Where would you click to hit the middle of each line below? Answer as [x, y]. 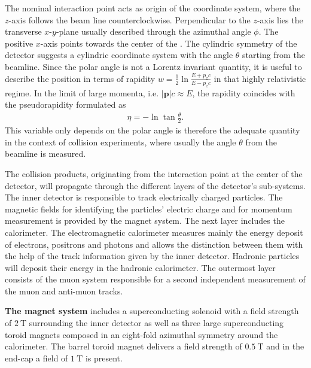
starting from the [274, 55]
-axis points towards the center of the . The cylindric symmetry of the [169, 43]
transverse [23, 31]
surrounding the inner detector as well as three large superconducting [156, 323]
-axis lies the [280, 19]
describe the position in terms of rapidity [80, 78]
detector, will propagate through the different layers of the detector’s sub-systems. [155, 185]
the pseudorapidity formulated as [65, 104]
